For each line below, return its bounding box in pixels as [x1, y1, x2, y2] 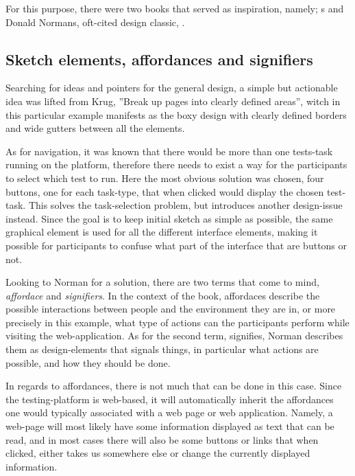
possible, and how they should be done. [5, 355, 171, 370]
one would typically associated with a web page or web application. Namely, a [5, 405, 333, 420]
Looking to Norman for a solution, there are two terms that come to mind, [5, 275, 319, 289]
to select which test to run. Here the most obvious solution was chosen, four [5, 170, 324, 185]
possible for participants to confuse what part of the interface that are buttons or [5, 238, 347, 252]
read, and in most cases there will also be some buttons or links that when [5, 432, 319, 446]
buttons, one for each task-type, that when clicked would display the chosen [5, 184, 324, 199]
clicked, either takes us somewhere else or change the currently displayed [5, 446, 310, 460]
